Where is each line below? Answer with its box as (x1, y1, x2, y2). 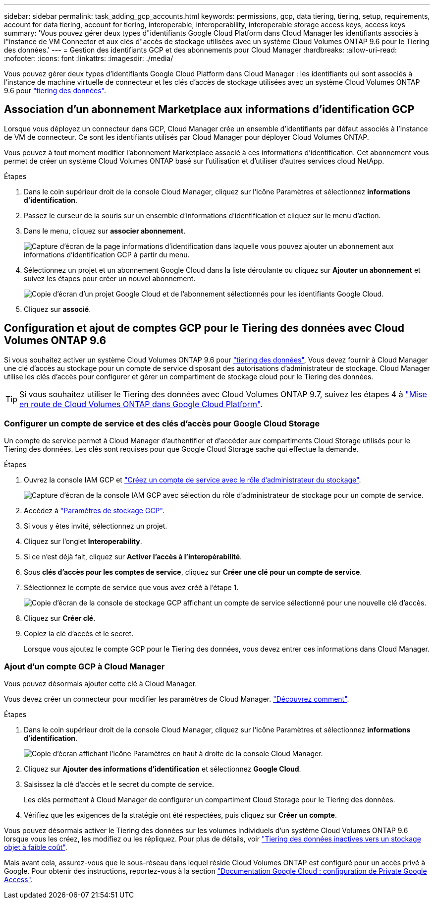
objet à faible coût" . (4, 843, 67, 852)
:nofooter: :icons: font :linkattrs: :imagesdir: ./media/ (4, 54, 173, 62)
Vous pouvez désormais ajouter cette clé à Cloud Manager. (4, 679, 197, 688)
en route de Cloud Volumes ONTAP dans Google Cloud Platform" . (19, 399, 263, 409)
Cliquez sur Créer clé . (24, 614, 96, 623)
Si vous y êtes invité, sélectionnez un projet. (24, 522, 167, 531)
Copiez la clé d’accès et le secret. (24, 629, 134, 638)
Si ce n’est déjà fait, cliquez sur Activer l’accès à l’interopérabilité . (24, 552, 242, 561)
